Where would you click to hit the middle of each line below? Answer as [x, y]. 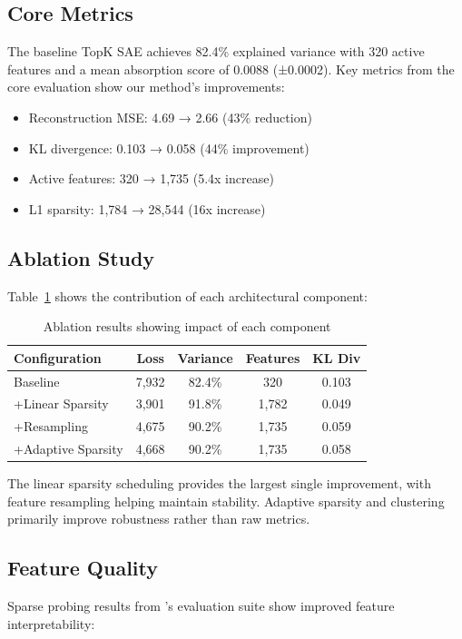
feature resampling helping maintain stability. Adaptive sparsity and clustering [226, 501]
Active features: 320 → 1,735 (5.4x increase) [151, 178]
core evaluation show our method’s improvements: [146, 87]
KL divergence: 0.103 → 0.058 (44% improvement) [169, 147]
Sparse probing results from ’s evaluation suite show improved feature [201, 606]
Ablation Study [81, 257]
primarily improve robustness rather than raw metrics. [159, 519]
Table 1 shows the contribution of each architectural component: [187, 295]
